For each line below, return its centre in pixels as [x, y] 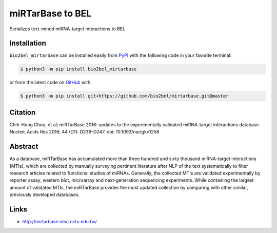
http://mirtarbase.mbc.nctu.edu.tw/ [60, 222]
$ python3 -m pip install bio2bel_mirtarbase [78, 69]
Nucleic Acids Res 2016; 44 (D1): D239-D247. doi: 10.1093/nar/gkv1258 [84, 132]
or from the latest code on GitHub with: [51, 83]
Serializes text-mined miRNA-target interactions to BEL [67, 29]
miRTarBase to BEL [51, 13]
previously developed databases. [44, 195]
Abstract [24, 147]
